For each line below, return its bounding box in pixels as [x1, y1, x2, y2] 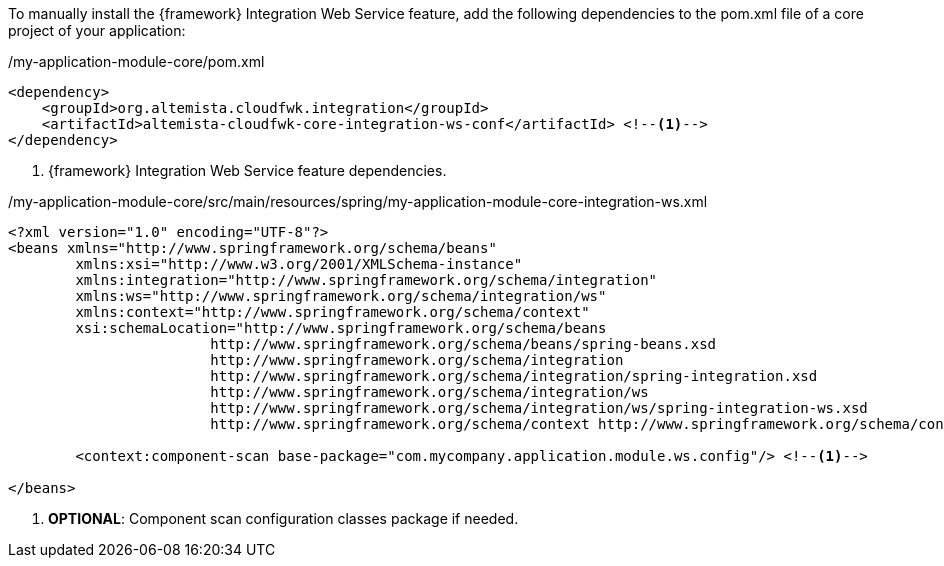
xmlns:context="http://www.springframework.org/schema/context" [75, 304, 590, 320]
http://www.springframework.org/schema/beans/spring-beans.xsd [210, 336, 717, 352]
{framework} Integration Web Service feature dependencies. [48, 162, 447, 179]
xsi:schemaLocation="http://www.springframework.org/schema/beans [75, 320, 607, 336]
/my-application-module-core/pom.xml [8, 53, 265, 70]
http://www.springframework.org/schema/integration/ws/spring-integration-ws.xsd [210, 400, 868, 416]
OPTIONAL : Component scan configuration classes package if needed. [48, 510, 519, 527]
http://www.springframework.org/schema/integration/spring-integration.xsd [210, 368, 818, 384]
